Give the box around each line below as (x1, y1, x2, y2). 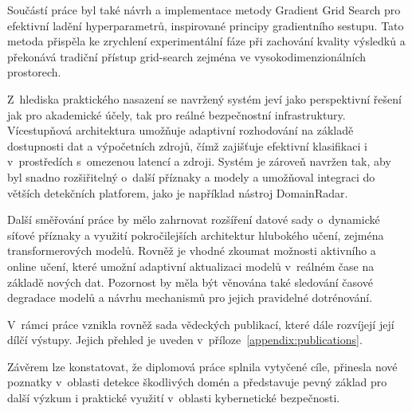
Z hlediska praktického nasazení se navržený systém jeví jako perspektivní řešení (7, 90, 402, 107)
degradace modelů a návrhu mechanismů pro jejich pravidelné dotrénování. (7, 289, 373, 306)
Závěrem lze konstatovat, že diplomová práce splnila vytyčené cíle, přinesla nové (7, 358, 398, 374)
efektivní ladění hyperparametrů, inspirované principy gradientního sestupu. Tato (7, 17, 404, 33)
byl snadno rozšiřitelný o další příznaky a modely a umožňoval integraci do (7, 168, 375, 185)
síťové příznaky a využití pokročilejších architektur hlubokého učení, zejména (7, 226, 384, 243)
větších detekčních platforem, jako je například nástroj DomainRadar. (7, 184, 348, 201)
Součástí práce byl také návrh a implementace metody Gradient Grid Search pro (7, 2, 401, 18)
